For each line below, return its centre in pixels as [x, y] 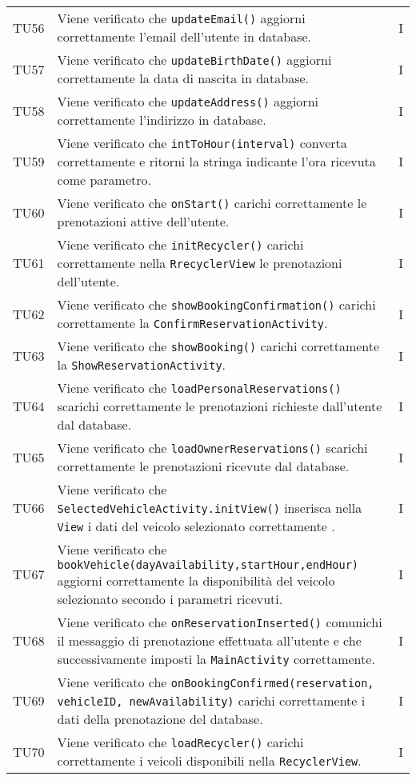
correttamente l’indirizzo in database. [162, 120]
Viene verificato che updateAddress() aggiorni [188, 101]
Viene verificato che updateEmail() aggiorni [181, 18]
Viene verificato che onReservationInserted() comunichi [220, 622]
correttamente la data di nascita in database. [183, 78]
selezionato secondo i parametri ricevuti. [170, 599]
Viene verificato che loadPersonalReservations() [199, 388]
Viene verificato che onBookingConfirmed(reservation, [216, 682]
